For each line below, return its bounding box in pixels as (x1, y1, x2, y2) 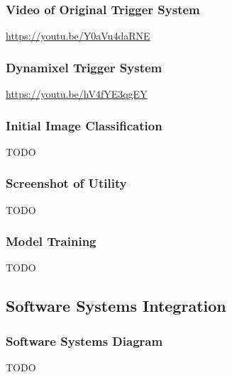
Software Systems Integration (6, 295, 226, 317)
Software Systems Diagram (6, 332, 163, 349)
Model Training (6, 232, 96, 250)
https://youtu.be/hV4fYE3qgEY (6, 86, 148, 101)
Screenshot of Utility (6, 174, 127, 192)
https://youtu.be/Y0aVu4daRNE (6, 28, 150, 43)
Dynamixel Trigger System (6, 58, 162, 76)
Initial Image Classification (6, 116, 162, 134)
